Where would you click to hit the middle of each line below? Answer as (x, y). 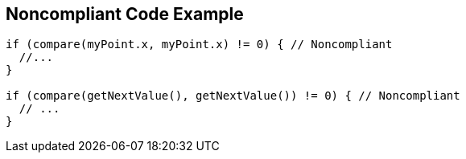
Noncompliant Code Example (125, 14)
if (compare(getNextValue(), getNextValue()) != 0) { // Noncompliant (233, 96)
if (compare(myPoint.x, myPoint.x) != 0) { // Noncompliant (199, 45)
